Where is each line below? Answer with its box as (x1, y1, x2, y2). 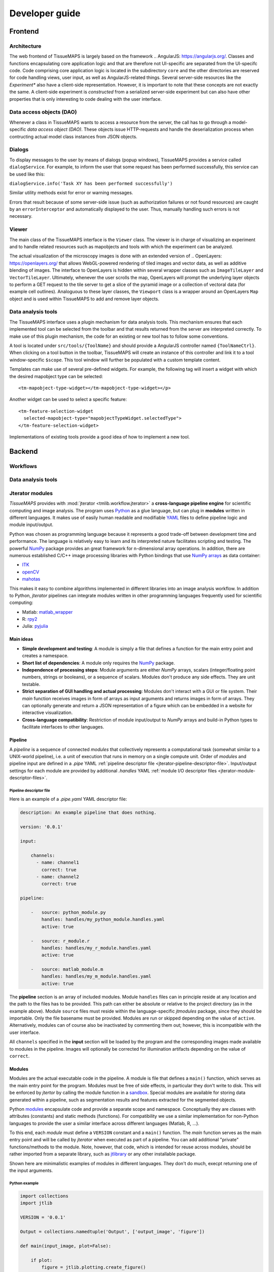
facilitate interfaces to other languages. (22, 724, 104, 730)
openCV (22, 569, 40, 575)
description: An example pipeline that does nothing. (20, 810, 157, 816)
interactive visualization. (22, 710, 73, 716)
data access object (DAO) (27, 126, 82, 132)
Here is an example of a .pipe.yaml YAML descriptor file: (9, 796, 127, 802)
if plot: (30, 1257, 53, 1263)
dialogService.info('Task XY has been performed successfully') (9, 181, 173, 186)
